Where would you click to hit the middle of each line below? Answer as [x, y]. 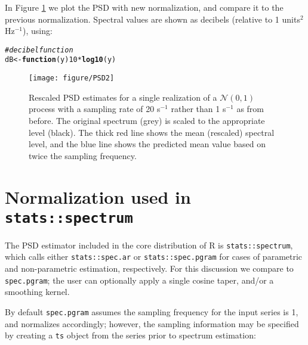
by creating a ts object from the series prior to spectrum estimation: [130, 335]
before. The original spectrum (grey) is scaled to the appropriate [147, 120]
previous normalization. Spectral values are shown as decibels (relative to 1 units [153, 19]
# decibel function [39, 50]
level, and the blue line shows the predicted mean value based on [147, 144]
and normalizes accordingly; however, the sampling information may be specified [152, 323]
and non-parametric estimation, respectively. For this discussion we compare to [149, 268]
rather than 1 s [198, 109]
